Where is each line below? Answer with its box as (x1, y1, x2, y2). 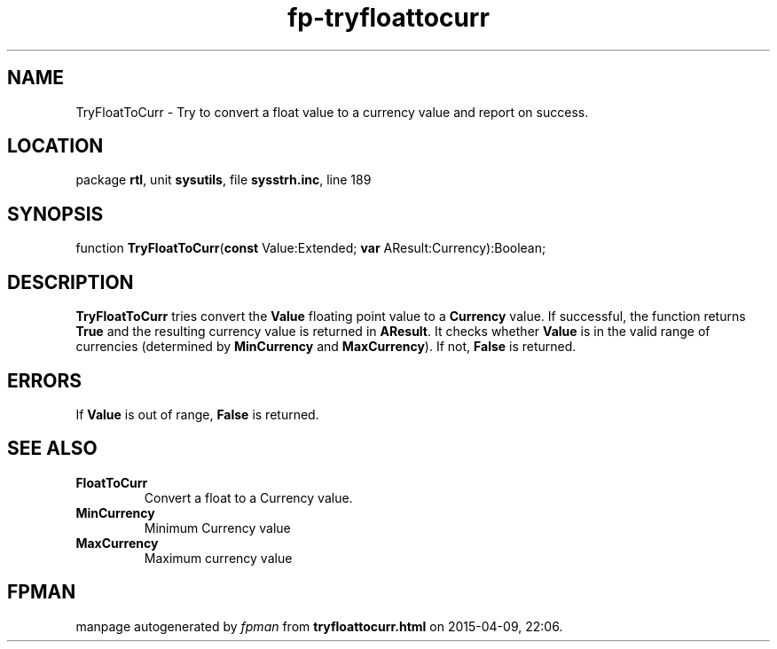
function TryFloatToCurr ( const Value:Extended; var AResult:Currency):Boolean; (75, 240, 546, 256)
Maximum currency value (144, 550, 293, 566)
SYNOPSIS (7, 202, 104, 225)
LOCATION (7, 135, 104, 158)
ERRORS (7, 369, 82, 392)
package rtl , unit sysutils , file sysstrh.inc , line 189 (75, 172, 372, 188)
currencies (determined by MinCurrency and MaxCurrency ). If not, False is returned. (75, 339, 577, 355)
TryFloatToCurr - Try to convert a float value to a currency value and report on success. (75, 104, 589, 120)
